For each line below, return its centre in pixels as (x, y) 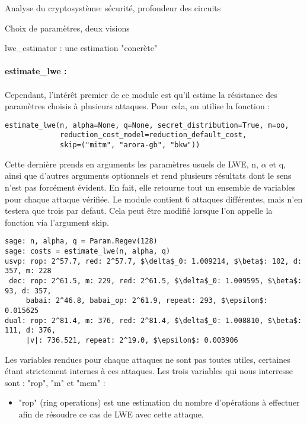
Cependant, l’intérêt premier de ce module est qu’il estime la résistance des (141, 94)
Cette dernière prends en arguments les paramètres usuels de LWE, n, (132, 164)
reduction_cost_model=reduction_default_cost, (153, 135)
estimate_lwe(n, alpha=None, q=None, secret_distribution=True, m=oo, (147, 125)
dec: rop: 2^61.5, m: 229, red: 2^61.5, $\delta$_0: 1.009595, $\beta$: (156, 281)
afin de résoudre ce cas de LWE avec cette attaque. (111, 414)
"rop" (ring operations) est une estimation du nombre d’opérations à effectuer (159, 402)
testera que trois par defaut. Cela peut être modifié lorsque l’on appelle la (139, 211)
